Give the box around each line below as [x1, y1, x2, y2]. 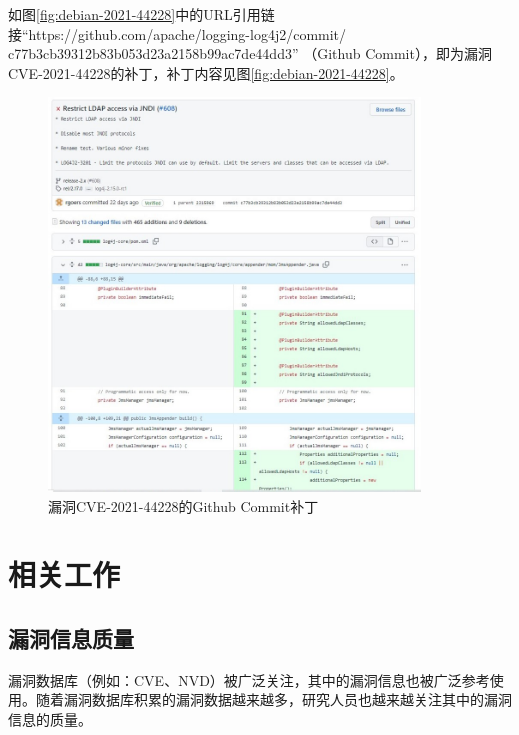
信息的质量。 [8, 708, 92, 729]
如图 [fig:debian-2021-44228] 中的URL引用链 [8, 4, 275, 24]
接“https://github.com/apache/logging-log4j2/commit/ [8, 23, 347, 44]
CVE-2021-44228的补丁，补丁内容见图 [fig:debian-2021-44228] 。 [8, 62, 404, 83]
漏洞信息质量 [8, 622, 134, 653]
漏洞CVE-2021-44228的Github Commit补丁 [48, 495, 319, 516]
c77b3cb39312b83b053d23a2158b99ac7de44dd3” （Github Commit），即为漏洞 [8, 43, 492, 64]
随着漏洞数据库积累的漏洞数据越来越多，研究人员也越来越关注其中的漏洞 [35, 689, 512, 710]
